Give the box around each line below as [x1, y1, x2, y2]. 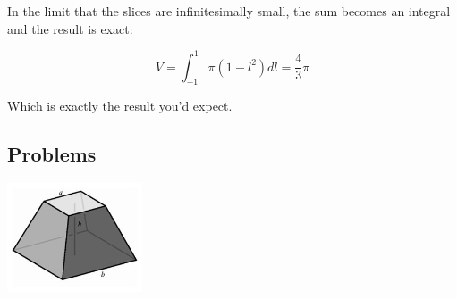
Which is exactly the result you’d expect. [7, 96, 233, 115]
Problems [7, 140, 97, 168]
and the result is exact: [7, 19, 133, 37]
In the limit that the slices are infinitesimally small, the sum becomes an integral [7, 2, 451, 20]
